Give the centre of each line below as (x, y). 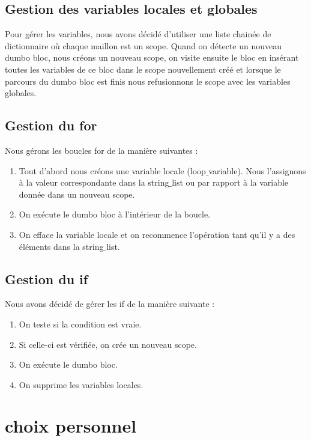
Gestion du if (47, 278)
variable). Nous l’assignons (257, 170)
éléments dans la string (61, 246)
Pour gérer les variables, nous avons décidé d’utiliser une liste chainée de (138, 34)
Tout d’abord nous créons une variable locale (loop (112, 170)
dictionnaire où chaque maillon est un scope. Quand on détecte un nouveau (143, 45)
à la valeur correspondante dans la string (94, 182)
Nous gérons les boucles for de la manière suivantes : (101, 150)
